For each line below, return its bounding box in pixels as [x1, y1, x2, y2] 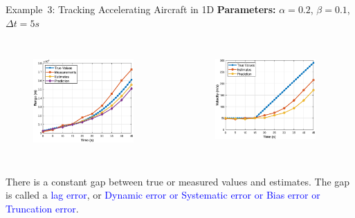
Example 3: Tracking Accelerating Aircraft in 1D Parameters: [6, 2, 276, 16]
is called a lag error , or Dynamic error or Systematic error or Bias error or [6, 188, 320, 202]
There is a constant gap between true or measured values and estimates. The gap [6, 174, 350, 188]
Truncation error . [6, 201, 79, 215]
